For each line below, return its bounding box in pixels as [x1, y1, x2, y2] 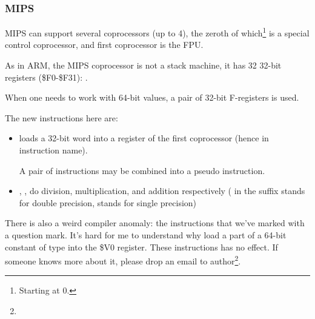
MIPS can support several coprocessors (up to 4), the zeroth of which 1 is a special [5, 25, 310, 39]
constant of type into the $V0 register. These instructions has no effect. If [5, 240, 278, 253]
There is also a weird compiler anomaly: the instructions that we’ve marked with [5, 217, 305, 229]
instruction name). [19, 144, 88, 156]
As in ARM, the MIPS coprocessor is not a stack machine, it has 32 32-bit [5, 59, 282, 72]
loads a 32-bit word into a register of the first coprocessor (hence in [19, 132, 269, 144]
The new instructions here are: [5, 111, 118, 124]
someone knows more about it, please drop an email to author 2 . [5, 253, 241, 267]
